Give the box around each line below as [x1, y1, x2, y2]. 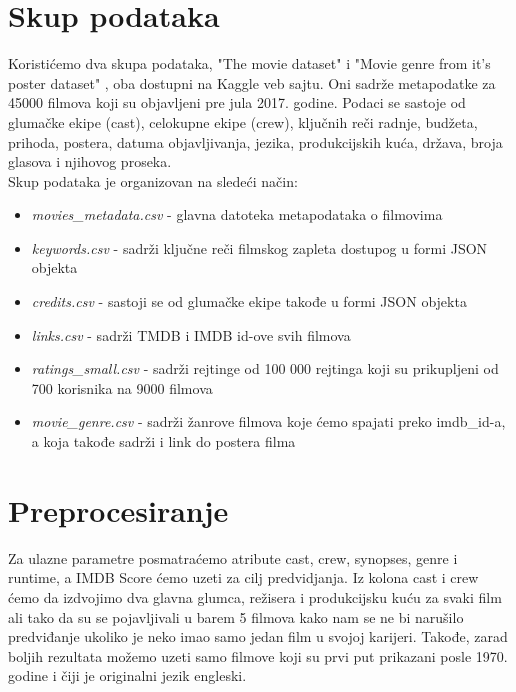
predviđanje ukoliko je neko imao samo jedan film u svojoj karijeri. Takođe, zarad [8, 626, 508, 647]
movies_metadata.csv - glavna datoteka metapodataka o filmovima [31, 204, 443, 225]
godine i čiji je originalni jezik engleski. [8, 665, 247, 686]
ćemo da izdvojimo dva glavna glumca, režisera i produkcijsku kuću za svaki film [8, 586, 502, 607]
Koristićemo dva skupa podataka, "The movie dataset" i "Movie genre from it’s [8, 53, 491, 74]
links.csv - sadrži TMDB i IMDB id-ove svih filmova [31, 324, 351, 345]
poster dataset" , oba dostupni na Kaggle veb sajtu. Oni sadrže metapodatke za [8, 72, 496, 93]
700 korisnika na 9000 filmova [31, 377, 213, 398]
